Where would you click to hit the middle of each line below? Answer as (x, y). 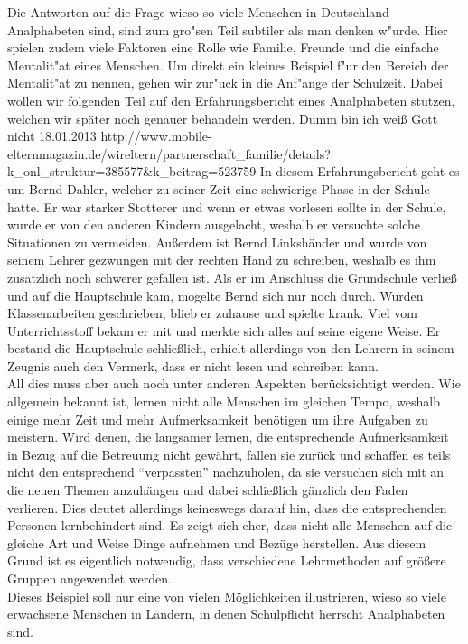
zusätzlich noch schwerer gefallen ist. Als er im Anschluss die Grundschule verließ (232, 277)
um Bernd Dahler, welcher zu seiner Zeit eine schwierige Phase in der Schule (219, 188)
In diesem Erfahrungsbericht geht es (360, 171)
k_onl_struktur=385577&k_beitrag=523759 (132, 171)
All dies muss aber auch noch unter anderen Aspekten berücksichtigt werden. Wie (234, 383)
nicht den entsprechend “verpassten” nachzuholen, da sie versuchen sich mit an (226, 472)
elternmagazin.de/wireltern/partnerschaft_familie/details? (169, 153)
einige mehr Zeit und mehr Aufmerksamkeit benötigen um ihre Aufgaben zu (218, 419)
